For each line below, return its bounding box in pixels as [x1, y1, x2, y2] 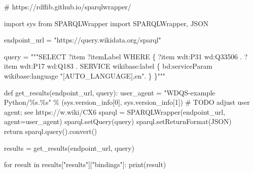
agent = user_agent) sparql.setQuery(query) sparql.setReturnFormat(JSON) [4, 116, 232, 127]
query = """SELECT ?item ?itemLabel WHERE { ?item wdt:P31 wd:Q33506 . [4, 51, 242, 61]
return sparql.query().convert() [4, 126, 97, 136]
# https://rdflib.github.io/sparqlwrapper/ [4, 1, 131, 11]
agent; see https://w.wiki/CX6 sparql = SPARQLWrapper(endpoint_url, [4, 106, 225, 117]
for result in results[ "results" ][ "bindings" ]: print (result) [4, 159, 166, 170]
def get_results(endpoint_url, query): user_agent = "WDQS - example [4, 87, 216, 97]
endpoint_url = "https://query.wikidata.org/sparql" [4, 35, 161, 45]
